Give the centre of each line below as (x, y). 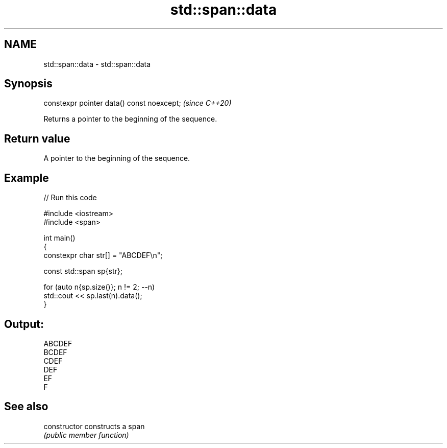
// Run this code (70, 198)
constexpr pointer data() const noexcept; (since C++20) (138, 103)
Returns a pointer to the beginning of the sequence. (130, 119)
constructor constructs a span (94, 426)
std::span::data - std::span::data (97, 64)
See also (26, 407)
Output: (24, 324)
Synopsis (28, 84)
